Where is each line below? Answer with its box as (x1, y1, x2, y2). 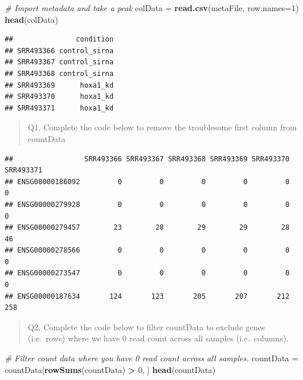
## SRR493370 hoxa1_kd (5, 92, 114, 101)
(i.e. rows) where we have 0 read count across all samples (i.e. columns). (27, 332, 289, 344)
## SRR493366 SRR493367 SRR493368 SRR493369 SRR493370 (5, 154, 290, 163)
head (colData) (5, 13, 58, 25)
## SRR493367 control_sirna (5, 58, 114, 67)
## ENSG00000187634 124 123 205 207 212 (5, 292, 290, 300)
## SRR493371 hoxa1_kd (5, 103, 114, 112)
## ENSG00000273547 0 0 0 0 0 (5, 269, 290, 278)
